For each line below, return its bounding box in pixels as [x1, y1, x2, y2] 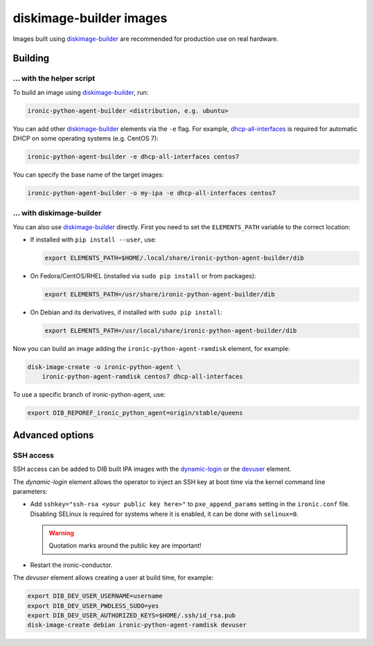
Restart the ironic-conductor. [30, 561, 113, 569]
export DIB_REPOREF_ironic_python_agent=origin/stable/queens [27, 409, 243, 417]
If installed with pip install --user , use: [30, 235, 157, 244]
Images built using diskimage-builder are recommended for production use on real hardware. [12, 35, 279, 43]
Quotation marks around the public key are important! [48, 541, 202, 550]
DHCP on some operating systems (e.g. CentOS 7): [12, 134, 159, 143]
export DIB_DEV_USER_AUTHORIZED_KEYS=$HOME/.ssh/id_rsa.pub [27, 611, 236, 620]
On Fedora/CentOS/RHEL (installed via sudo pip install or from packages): [30, 272, 256, 280]
